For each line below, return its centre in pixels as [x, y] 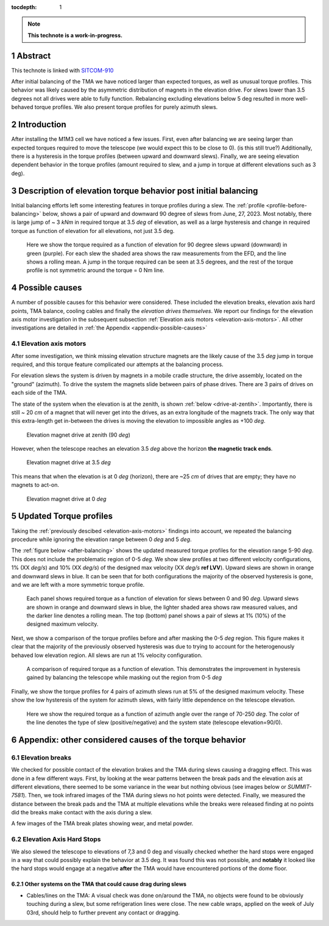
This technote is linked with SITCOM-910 [62, 70]
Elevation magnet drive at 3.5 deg [69, 462]
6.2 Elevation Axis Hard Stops [56, 839]
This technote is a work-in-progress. [75, 35]
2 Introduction [39, 125]
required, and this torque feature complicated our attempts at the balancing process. [117, 364]
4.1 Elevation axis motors [49, 343]
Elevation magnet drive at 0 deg [66, 499]
